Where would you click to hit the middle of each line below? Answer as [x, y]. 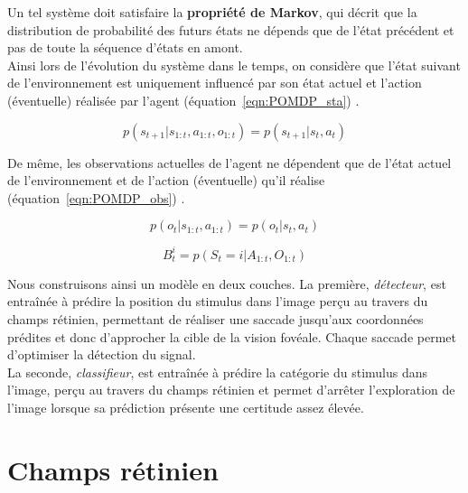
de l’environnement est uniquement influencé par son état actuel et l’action [215, 83]
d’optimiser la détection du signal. [102, 354]
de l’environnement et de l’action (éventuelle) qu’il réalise [166, 180]
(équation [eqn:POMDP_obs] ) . [96, 197]
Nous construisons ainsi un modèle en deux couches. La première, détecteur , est [227, 283]
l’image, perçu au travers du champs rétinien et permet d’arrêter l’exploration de [231, 390]
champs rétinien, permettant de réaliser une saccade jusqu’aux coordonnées [215, 319]
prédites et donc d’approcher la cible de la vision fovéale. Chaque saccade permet [232, 336]
